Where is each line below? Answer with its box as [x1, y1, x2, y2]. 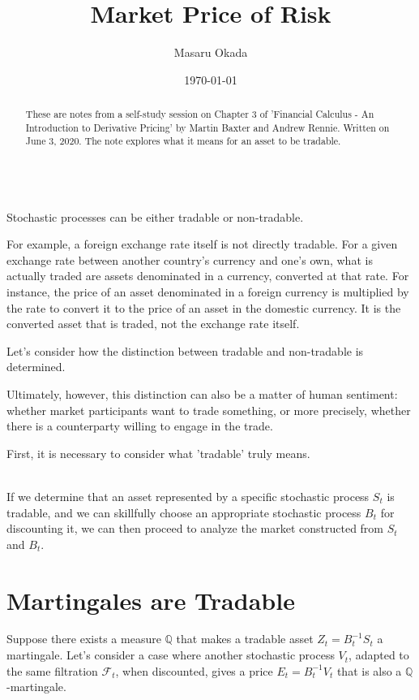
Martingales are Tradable [6, 583, 295, 616]
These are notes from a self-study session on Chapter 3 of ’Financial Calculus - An [25, 107, 374, 121]
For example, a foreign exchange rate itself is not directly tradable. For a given [6, 235, 398, 253]
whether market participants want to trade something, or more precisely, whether [6, 401, 411, 418]
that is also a [336, 662, 402, 679]
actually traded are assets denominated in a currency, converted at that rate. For [6, 267, 409, 284]
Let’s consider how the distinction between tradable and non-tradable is [6, 342, 364, 359]
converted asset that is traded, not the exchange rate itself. [6, 315, 300, 332]
